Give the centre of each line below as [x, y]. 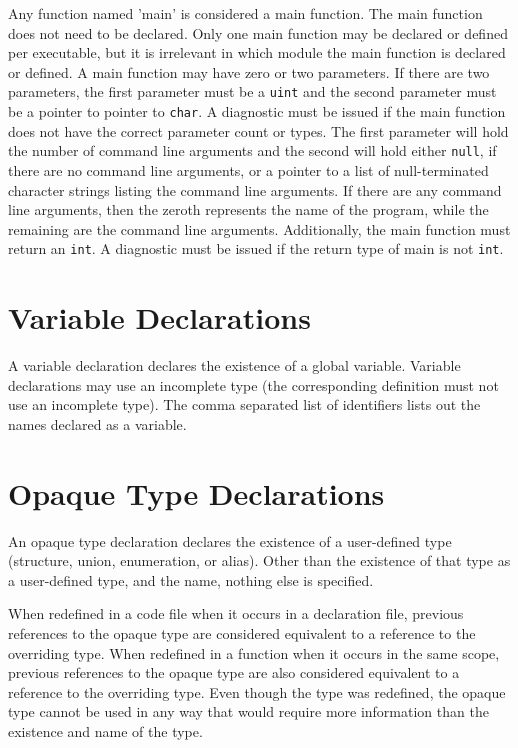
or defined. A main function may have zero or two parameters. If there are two [249, 71]
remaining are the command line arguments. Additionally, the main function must [259, 228]
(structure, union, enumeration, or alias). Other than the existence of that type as [259, 560]
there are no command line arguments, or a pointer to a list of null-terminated [248, 169]
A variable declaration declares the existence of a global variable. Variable [234, 365]
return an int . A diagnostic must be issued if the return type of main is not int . [256, 248]
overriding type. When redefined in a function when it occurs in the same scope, [254, 652]
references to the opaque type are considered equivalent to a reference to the [242, 632]
